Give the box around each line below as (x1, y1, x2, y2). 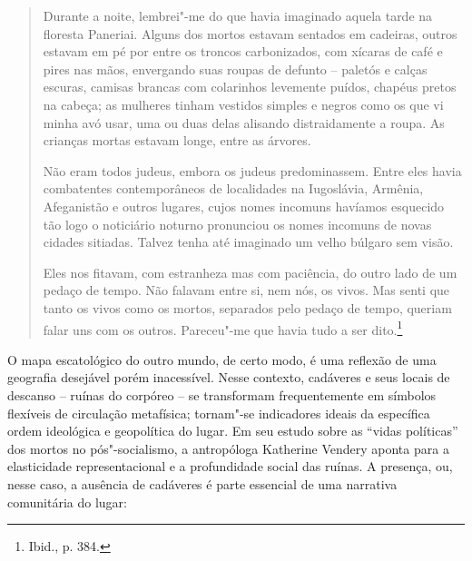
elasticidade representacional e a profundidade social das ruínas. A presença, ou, (7, 457, 453, 476)
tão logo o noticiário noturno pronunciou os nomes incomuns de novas (43, 214, 432, 233)
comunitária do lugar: (7, 492, 127, 511)
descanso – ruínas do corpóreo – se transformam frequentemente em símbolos (7, 385, 437, 404)
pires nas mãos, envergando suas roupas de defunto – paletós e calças (43, 59, 428, 78)
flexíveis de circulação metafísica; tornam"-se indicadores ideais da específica (7, 403, 430, 422)
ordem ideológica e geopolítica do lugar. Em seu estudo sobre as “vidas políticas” (7, 421, 458, 440)
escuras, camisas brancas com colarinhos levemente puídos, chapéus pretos (43, 77, 457, 96)
